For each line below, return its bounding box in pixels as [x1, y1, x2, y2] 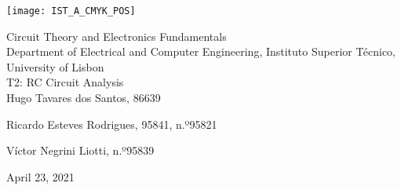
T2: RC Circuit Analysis [6, 74, 124, 90]
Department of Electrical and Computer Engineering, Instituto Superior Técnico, [6, 43, 396, 60]
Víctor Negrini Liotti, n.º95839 [6, 142, 155, 159]
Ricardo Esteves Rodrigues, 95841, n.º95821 [6, 115, 217, 132]
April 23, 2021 [6, 168, 75, 185]
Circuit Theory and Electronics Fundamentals [6, 27, 227, 44]
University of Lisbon [6, 58, 104, 75]
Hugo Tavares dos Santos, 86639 [6, 90, 161, 106]
